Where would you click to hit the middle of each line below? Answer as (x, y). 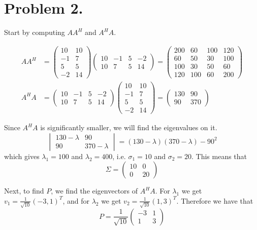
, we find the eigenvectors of (94, 191)
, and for (76, 200)
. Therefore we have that (215, 200)
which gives (22, 156)
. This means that (219, 156)
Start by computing (35, 32)
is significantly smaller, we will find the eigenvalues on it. (129, 127)
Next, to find (24, 191)
